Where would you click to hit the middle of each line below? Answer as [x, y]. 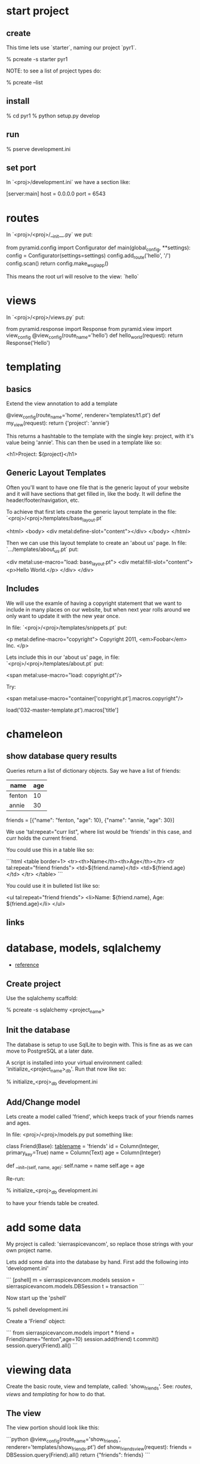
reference [27, 965]
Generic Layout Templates [56, 473]
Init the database [38, 1030]
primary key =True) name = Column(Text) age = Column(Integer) [84, 1153]
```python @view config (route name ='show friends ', [64, 1440]
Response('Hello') [28, 343]
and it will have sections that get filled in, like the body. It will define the [94, 493]
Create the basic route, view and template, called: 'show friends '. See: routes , [99, 1387]
